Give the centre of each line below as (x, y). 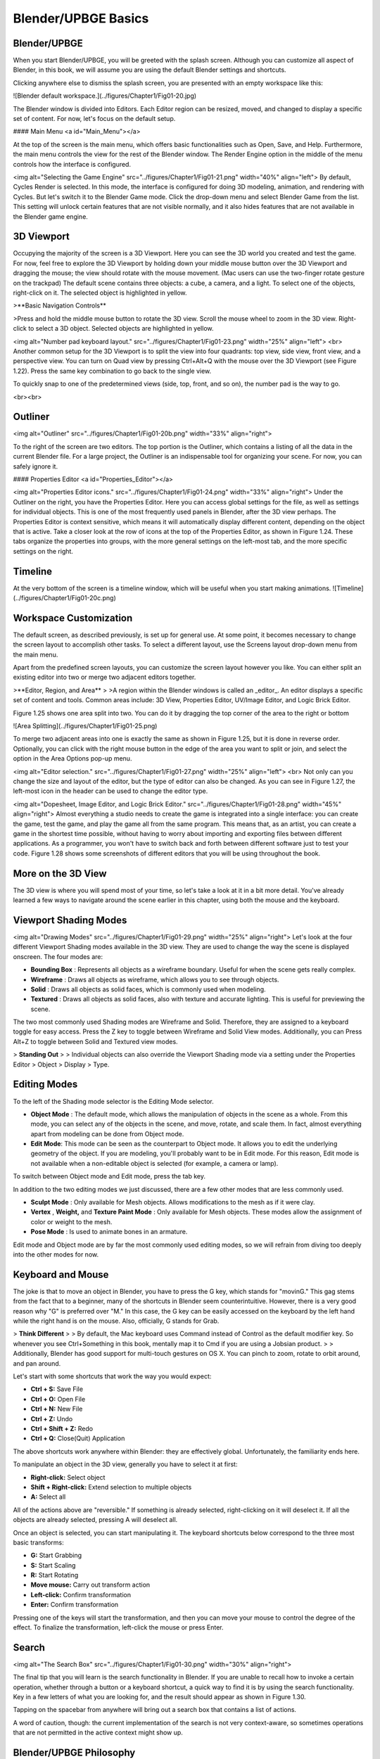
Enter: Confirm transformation (75, 1605)
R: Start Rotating (55, 1575)
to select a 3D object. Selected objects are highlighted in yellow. (121, 329)
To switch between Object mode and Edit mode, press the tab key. (109, 1176)
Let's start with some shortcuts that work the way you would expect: (112, 1376)
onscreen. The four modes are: (58, 956)
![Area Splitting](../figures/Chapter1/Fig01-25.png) (85, 726)
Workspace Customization (73, 618)
